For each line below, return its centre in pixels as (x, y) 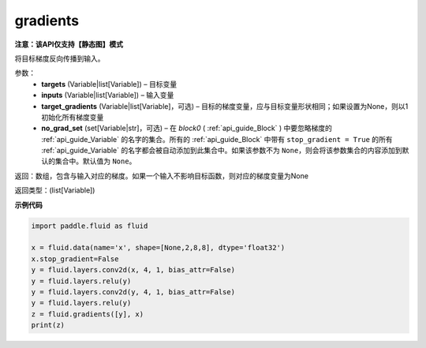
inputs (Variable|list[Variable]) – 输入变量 (108, 95)
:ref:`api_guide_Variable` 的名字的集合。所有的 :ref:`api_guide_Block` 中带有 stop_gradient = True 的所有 (217, 139)
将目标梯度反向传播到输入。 (60, 58)
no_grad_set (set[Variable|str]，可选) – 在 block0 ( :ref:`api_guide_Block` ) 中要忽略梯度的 (187, 128)
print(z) (48, 325)
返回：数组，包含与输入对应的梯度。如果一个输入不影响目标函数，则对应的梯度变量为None (162, 176)
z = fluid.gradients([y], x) (88, 314)
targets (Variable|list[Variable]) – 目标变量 (109, 84)
